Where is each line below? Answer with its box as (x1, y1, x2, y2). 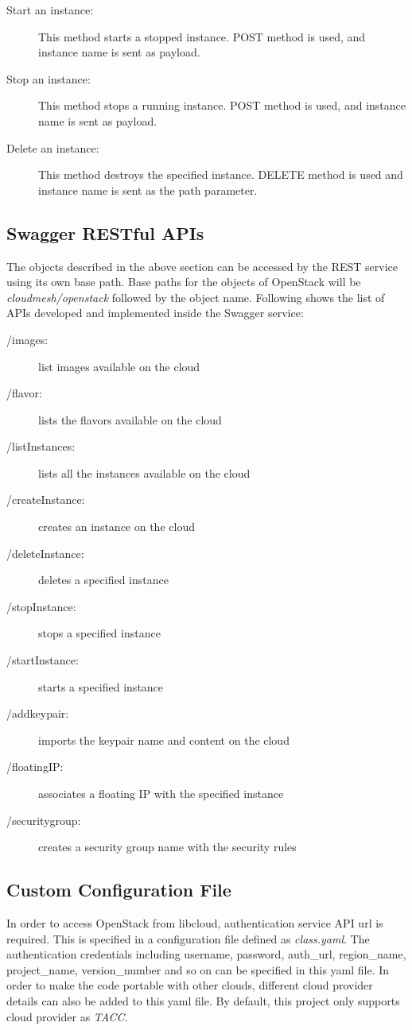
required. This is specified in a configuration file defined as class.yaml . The (6, 930, 370, 947)
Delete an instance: (6, 139, 99, 156)
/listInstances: (6, 438, 76, 455)
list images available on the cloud (38, 358, 200, 374)
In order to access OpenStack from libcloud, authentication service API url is (6, 915, 383, 931)
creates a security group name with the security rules (38, 838, 297, 855)
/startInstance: (6, 652, 79, 668)
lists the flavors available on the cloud (38, 411, 222, 428)
